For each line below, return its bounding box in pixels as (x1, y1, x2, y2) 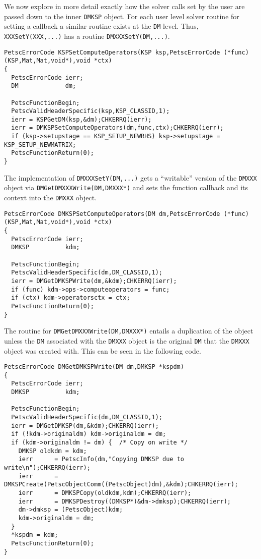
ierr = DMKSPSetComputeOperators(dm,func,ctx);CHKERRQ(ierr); (11, 124, 224, 132)
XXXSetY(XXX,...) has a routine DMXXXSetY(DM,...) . (4, 30, 170, 41)
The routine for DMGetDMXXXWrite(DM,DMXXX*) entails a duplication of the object (4, 325, 253, 336)
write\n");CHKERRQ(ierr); (4, 464, 91, 472)
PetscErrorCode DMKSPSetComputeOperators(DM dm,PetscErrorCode (4, 210, 220, 217)
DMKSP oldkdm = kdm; (18, 447, 87, 455)
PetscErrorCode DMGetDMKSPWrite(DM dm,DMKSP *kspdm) (4, 363, 184, 371)
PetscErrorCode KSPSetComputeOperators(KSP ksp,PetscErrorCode (4, 48, 220, 56)
